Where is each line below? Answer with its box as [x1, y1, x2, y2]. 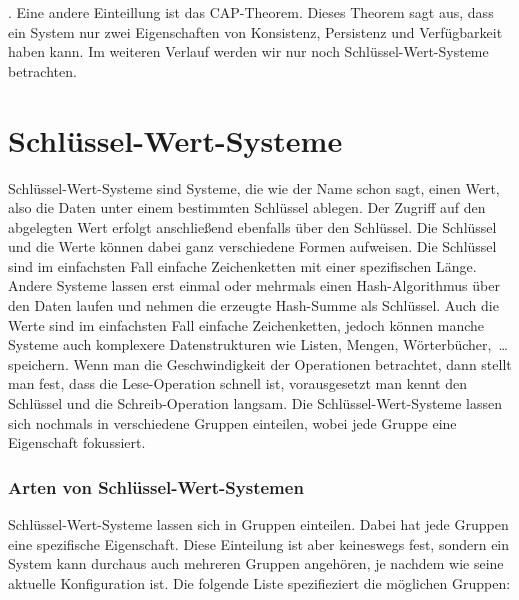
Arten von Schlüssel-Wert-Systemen [8, 474, 304, 499]
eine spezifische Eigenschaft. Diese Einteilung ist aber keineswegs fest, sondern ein [8, 533, 510, 554]
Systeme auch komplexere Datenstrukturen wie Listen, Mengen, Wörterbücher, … [8, 334, 508, 355]
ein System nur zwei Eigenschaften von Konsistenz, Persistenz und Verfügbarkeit [8, 21, 503, 42]
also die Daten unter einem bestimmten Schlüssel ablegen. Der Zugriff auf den [8, 197, 486, 218]
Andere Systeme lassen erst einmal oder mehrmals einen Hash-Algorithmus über [8, 275, 500, 296]
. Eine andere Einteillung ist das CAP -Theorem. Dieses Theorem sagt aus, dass [8, 2, 494, 22]
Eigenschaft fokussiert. [8, 432, 146, 453]
